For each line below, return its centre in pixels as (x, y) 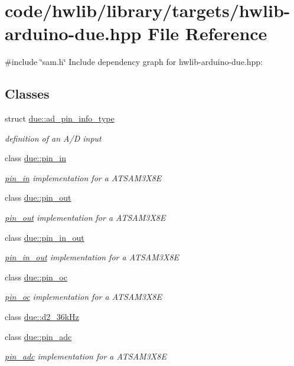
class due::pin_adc (38, 336)
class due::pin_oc (36, 277)
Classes (27, 94)
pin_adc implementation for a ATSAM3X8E (86, 356)
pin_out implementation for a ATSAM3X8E (85, 218)
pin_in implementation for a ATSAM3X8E (83, 177)
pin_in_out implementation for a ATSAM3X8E (92, 257)
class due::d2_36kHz (42, 317)
